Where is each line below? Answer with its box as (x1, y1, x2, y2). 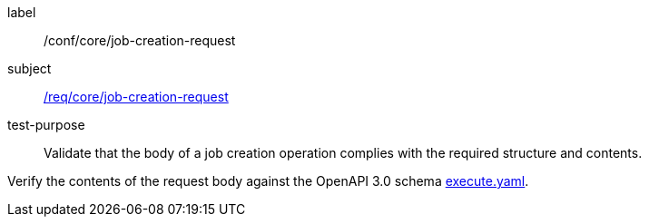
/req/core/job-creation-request (44, 89, 229, 104)
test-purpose (7, 117, 85, 132)
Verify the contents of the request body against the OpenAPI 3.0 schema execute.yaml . (7, 173, 529, 189)
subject (7, 61, 52, 76)
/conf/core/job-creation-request (44, 33, 236, 48)
